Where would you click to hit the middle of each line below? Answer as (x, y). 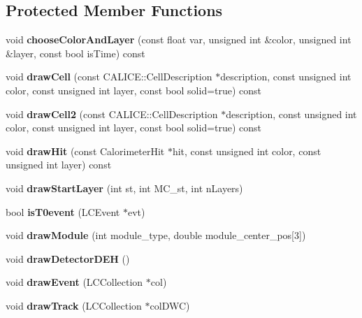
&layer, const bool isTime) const (75, 53)
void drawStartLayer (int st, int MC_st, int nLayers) (124, 188)
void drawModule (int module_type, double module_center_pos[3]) (156, 235)
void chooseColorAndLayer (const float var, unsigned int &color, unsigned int (179, 39)
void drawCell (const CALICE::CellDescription (109, 77)
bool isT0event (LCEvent (63, 211)
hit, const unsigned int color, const (247, 151)
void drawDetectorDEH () (68, 258)
